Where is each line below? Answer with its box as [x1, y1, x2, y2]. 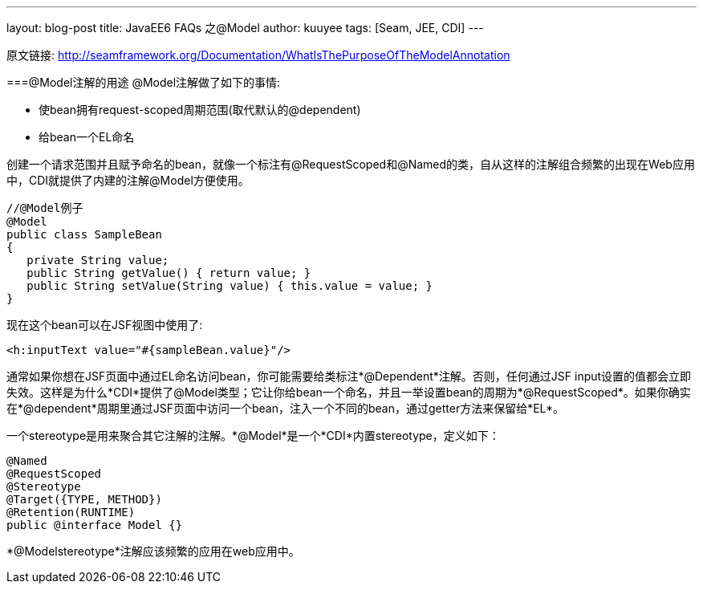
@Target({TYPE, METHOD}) [6, 493, 162, 506]
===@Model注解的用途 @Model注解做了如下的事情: [6, 75, 281, 89]
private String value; [26, 254, 169, 267]
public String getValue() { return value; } [26, 267, 311, 279]
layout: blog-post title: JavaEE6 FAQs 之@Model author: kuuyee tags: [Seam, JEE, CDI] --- [6, 21, 484, 35]
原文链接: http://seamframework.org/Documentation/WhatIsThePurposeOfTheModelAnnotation [6, 48, 510, 62]
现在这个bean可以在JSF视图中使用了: [6, 318, 203, 332]
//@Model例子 [6, 201, 83, 214]
